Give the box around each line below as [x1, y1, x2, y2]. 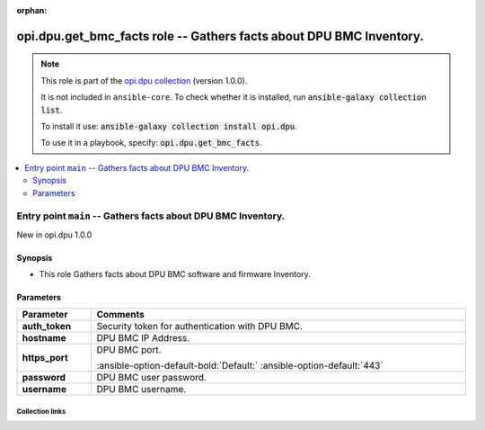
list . [40, 104, 63, 115]
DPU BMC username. [96, 383, 187, 396]
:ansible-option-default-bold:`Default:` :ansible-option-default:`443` [96, 360, 384, 372]
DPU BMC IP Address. [96, 332, 190, 345]
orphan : [16, 5, 48, 15]
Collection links [16, 407, 66, 416]
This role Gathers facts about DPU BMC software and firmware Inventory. [39, 269, 312, 280]
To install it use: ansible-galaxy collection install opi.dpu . [40, 121, 297, 131]
